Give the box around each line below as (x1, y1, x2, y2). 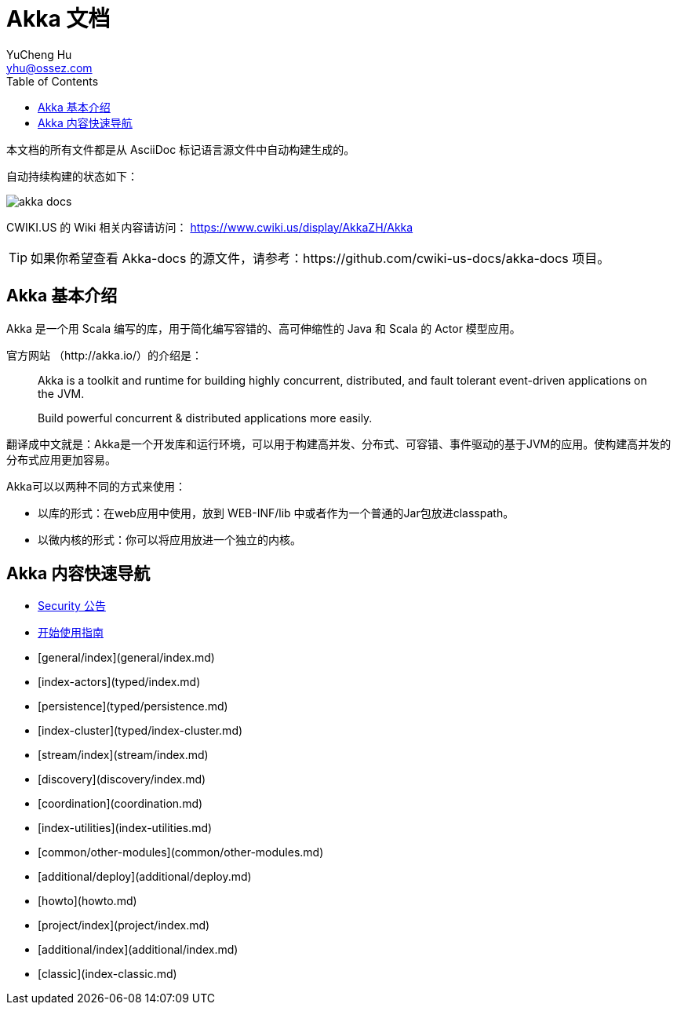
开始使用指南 (38, 626, 104, 640)
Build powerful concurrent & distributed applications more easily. (38, 411, 373, 425)
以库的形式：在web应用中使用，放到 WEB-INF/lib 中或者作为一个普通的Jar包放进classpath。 (38, 505, 515, 520)
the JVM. (38, 386, 85, 400)
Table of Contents (6, 74, 99, 88)
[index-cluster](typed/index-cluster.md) (38, 724, 243, 738)
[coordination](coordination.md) (38, 797, 203, 811)
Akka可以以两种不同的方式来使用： (6, 479, 186, 493)
